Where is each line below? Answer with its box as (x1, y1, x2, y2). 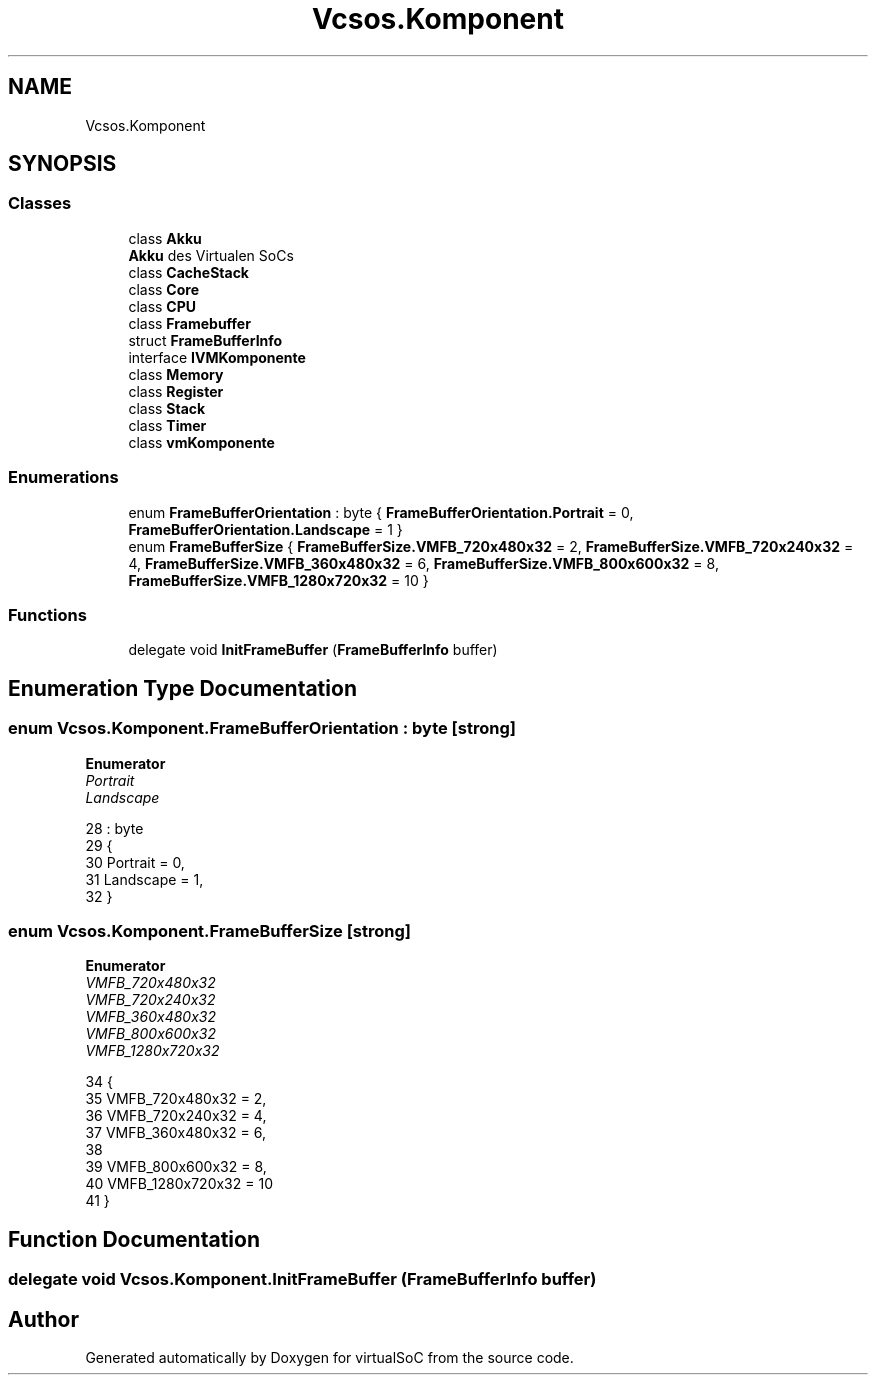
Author (8, 1306, 79, 1332)
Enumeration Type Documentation (8, 675, 357, 701)
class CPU (128, 297, 197, 315)
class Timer (128, 416, 207, 434)
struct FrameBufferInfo (128, 331, 283, 349)
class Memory (128, 365, 224, 383)
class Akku (128, 229, 202, 247)
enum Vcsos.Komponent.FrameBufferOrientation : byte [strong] (8, 718, 516, 739)
